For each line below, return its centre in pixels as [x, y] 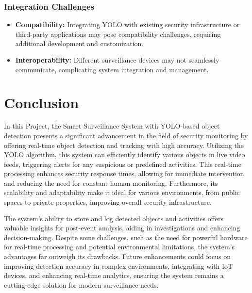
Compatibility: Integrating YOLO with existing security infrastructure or [127, 24]
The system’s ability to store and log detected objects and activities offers [114, 218]
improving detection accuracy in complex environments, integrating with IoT [118, 266]
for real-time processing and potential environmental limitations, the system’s [119, 247]
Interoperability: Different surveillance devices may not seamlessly [117, 60]
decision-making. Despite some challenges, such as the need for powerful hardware [126, 237]
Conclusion [42, 103]
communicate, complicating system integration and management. [112, 69]
